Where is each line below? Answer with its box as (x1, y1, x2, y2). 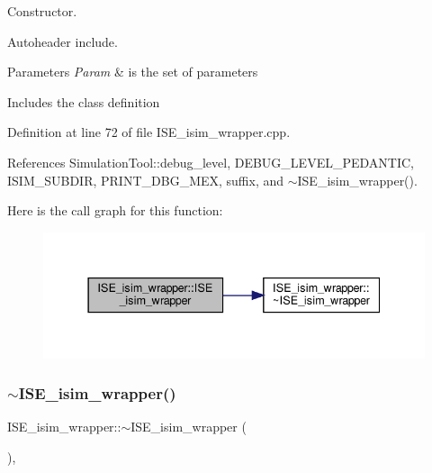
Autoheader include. (7, 32, 118, 50)
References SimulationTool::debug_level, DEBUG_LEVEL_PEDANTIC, (7, 152, 414, 171)
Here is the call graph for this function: (7, 201, 223, 220)
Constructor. (7, 2, 77, 20)
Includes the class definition (7, 92, 160, 111)
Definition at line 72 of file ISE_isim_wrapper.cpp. (7, 123, 291, 141)
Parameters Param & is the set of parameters (7, 62, 258, 81)
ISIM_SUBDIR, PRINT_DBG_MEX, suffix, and (7, 170, 284, 189)
